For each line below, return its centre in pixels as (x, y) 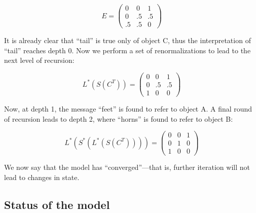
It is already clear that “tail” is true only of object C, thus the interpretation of (127, 40)
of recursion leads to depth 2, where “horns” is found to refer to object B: (119, 118)
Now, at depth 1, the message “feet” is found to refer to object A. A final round (128, 109)
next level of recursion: (39, 60)
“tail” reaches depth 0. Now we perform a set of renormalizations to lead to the (127, 50)
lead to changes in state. (42, 177)
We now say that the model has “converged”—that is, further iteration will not (127, 167)
